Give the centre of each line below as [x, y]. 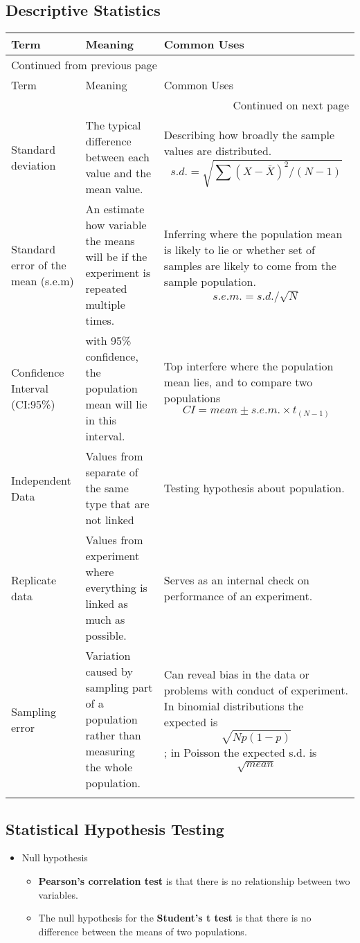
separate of [112, 472]
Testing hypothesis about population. [254, 488]
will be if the [116, 257]
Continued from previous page [84, 65]
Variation [108, 656]
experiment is [118, 273]
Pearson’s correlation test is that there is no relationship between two [194, 881]
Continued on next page [291, 105]
